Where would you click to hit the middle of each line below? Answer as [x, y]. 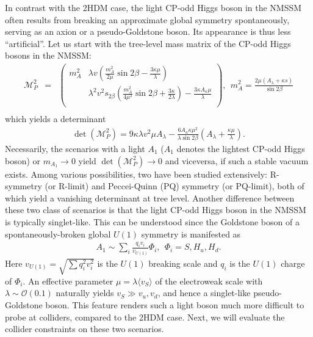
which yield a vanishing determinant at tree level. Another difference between [150, 197]
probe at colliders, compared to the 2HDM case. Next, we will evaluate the [145, 317]
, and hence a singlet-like [204, 293]
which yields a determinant [56, 119]
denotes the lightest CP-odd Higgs [241, 148]
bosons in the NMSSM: [48, 55]
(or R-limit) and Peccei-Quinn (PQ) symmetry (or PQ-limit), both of [174, 186]
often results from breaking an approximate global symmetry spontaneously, [147, 19]
